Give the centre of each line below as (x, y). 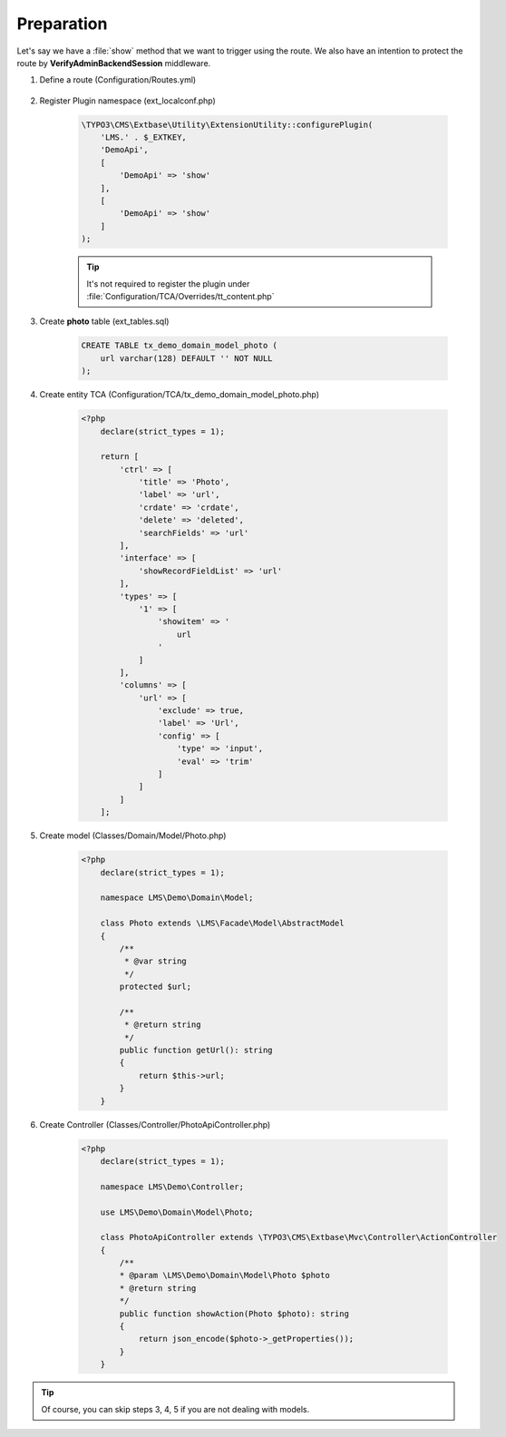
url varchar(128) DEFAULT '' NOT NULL (186, 358)
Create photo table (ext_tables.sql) (104, 321)
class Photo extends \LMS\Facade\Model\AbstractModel (222, 924)
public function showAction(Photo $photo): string (234, 1314)
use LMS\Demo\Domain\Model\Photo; (177, 1212)
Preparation (62, 24)
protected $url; (156, 987)
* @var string (156, 961)
